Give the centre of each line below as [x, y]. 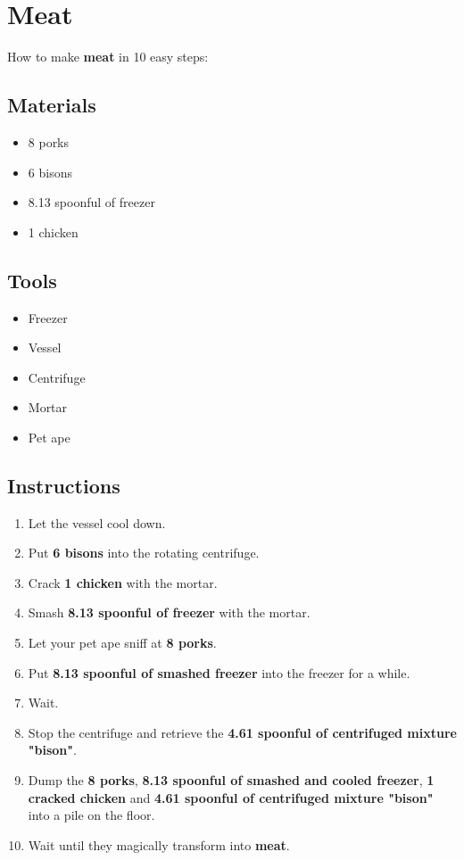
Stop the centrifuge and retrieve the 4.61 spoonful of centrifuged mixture [242, 732]
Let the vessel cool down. [97, 522]
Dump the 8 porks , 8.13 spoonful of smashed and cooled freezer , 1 [231, 780]
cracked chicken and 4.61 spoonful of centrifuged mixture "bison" [231, 797]
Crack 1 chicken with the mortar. [123, 582]
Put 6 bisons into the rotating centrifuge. [144, 553]
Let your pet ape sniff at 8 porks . [122, 643]
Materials [52, 105]
